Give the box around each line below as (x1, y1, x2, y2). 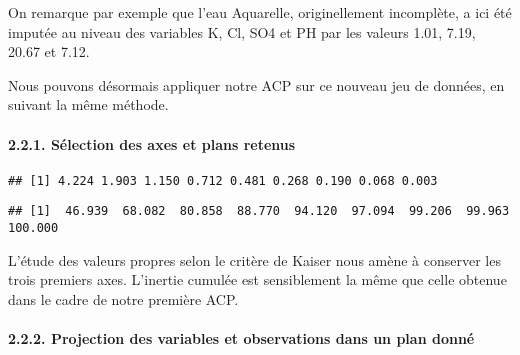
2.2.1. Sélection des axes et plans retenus (8, 133, 296, 154)
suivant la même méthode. (8, 94, 169, 115)
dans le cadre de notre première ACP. (8, 288, 239, 309)
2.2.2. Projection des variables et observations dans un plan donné (8, 328, 475, 349)
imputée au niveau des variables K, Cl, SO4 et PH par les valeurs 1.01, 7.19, (8, 21, 476, 42)
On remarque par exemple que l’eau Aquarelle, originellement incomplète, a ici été (8, 2, 512, 22)
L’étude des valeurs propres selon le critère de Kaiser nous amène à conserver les (8, 249, 501, 270)
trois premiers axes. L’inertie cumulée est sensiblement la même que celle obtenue (8, 269, 507, 290)
